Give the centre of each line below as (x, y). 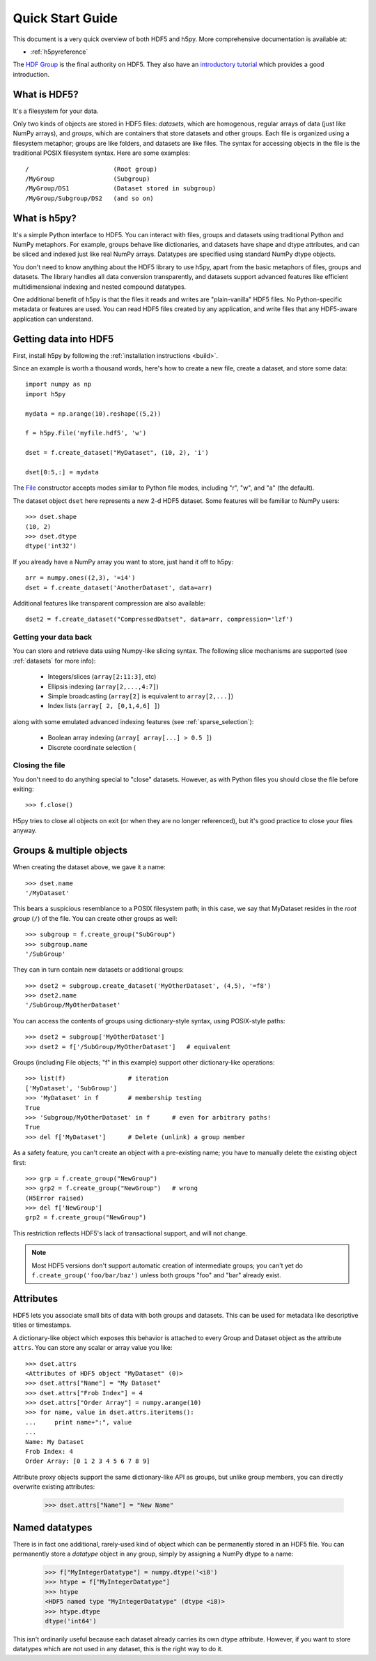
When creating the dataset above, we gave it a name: (89, 867)
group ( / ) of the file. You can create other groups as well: (95, 918)
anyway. (25, 831)
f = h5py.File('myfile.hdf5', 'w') (86, 433)
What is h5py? (45, 218)
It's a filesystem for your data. (56, 111)
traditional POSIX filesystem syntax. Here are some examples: (102, 153)
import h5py (46, 394)
